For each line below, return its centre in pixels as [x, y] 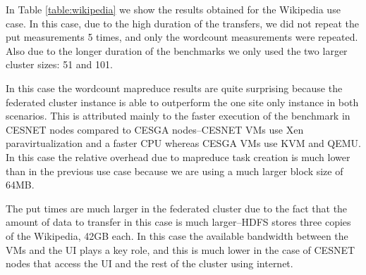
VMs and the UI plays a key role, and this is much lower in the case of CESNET [181, 249]
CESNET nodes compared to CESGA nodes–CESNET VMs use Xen [155, 129]
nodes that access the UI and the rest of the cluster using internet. [150, 263]
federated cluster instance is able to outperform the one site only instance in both [182, 102]
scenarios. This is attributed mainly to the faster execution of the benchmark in [178, 116]
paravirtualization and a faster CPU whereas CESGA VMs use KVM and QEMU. [184, 143]
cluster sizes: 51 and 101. [59, 64]
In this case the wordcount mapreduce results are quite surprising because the [174, 88]
